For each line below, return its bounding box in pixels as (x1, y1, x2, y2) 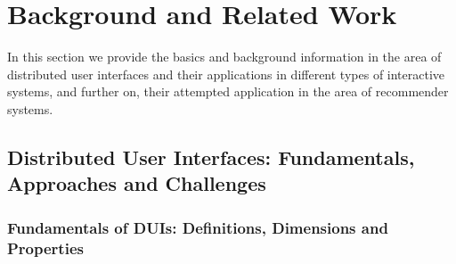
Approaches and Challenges (7, 169, 266, 197)
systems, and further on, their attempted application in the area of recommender (7, 82, 449, 101)
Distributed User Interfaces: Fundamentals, (7, 143, 415, 170)
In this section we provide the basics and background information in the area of (7, 47, 442, 66)
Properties (7, 236, 84, 259)
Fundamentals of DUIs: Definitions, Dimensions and (7, 216, 388, 238)
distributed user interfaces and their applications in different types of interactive (7, 64, 445, 83)
